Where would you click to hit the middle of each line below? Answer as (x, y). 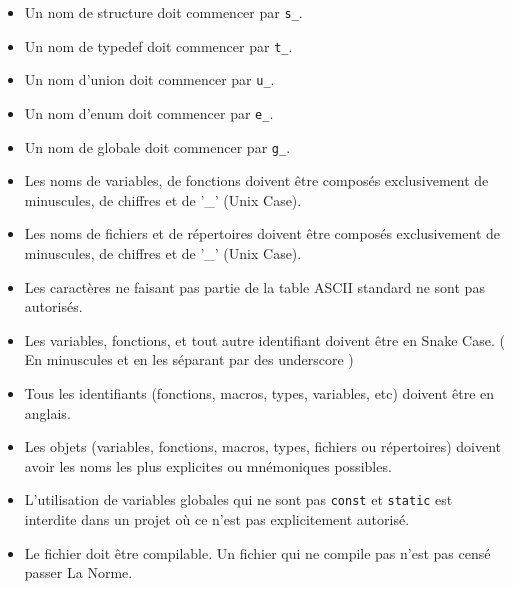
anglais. (47, 412)
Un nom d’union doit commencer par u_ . (149, 79)
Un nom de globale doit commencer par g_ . (157, 146)
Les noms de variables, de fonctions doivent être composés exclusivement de (256, 180)
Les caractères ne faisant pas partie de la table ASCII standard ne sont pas (254, 286)
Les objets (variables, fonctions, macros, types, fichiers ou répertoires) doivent (263, 446)
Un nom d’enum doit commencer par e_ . (149, 112)
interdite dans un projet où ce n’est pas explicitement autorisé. (217, 519)
